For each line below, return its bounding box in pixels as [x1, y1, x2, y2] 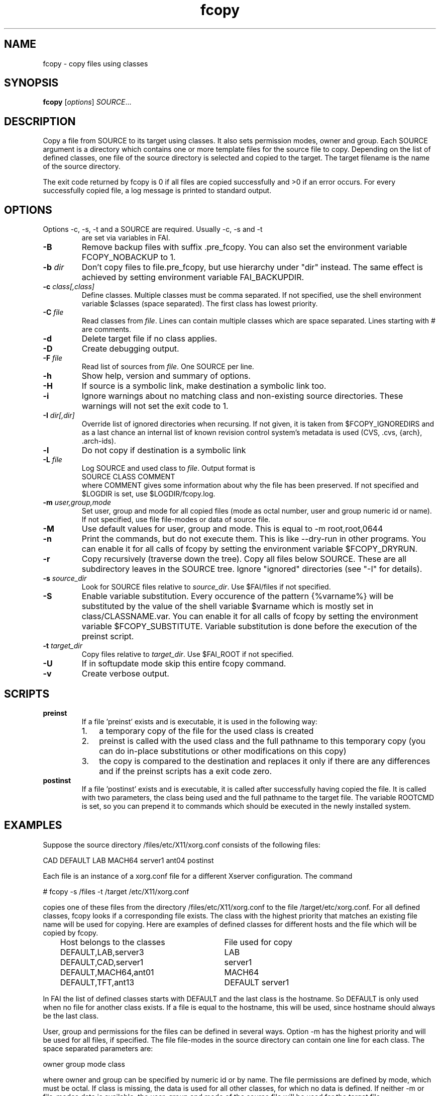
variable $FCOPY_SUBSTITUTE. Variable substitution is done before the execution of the [81, 621, 417, 632]
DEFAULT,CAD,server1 [60, 957, 144, 967]
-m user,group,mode [43, 498, 112, 507]
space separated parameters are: [43, 1044, 153, 1053]
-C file [43, 308, 64, 317]
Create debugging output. [81, 344, 179, 354]
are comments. [81, 325, 132, 334]
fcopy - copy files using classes [43, 59, 148, 68]
